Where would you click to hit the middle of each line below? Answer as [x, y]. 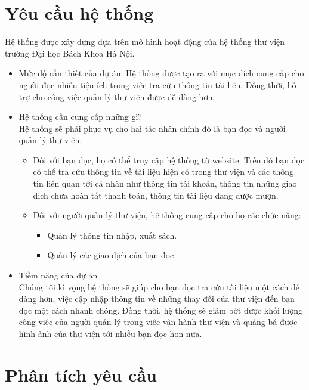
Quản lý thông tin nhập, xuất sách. [112, 235]
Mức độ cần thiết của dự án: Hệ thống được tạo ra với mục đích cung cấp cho [161, 73]
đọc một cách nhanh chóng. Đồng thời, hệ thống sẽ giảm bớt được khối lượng [160, 310]
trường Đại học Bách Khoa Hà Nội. [70, 53]
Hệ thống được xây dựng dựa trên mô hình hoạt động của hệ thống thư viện [145, 41]
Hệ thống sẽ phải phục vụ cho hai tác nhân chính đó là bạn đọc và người [152, 128]
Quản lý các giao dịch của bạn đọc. [112, 255]
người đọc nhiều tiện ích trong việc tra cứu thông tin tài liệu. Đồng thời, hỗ [157, 84]
